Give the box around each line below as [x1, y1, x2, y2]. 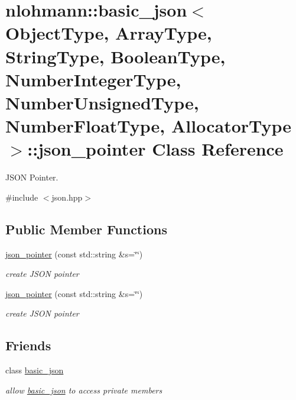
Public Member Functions [5, 220, 167, 238]
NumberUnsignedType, [5, 90, 199, 114]
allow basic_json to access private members [5, 383, 162, 396]
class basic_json [5, 364, 64, 376]
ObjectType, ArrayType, [5, 21, 212, 45]
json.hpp [51, 191, 83, 203]
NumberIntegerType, [5, 67, 181, 91]
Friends [5, 336, 51, 354]
